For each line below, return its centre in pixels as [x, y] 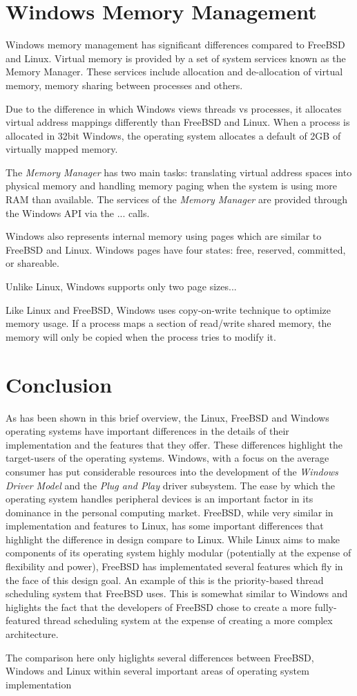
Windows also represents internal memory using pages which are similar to [164, 236]
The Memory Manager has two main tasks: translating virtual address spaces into [179, 172]
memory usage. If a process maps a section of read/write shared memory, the [168, 323]
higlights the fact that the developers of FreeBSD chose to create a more [159, 606]
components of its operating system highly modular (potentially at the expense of [178, 553]
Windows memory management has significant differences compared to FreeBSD [175, 45]
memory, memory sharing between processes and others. [124, 85]
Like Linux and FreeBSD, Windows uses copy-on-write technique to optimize [168, 309]
